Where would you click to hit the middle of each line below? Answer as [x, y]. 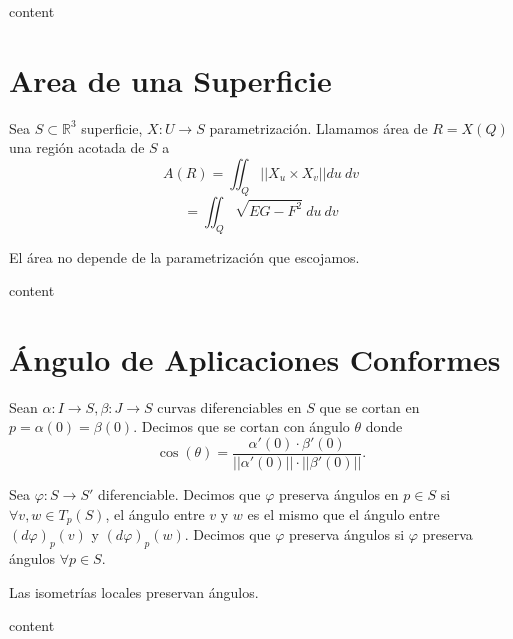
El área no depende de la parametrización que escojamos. [184, 256]
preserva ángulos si [347, 534]
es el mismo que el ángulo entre [343, 513]
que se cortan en [369, 406]
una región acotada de [77, 147]
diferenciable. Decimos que [179, 494]
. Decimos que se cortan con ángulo [241, 426]
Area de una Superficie [170, 79]
